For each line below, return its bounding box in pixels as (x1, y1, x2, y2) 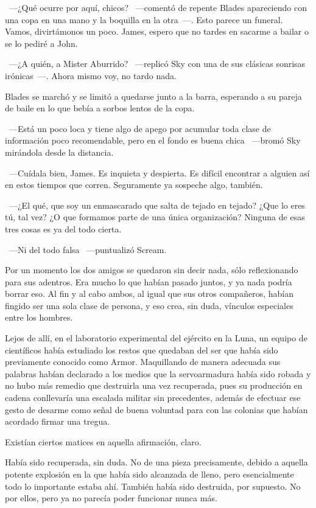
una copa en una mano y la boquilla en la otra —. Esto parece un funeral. (5, 13, 283, 26)
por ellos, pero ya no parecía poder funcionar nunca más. (5, 492, 217, 504)
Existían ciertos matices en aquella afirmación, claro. (5, 435, 202, 448)
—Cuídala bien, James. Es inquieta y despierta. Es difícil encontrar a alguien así (9, 166, 310, 179)
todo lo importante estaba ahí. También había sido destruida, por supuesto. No (5, 479, 301, 492)
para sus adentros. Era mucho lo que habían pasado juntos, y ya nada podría (5, 275, 292, 288)
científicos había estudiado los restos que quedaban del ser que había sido (5, 343, 278, 356)
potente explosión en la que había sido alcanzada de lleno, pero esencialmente (5, 468, 294, 480)
